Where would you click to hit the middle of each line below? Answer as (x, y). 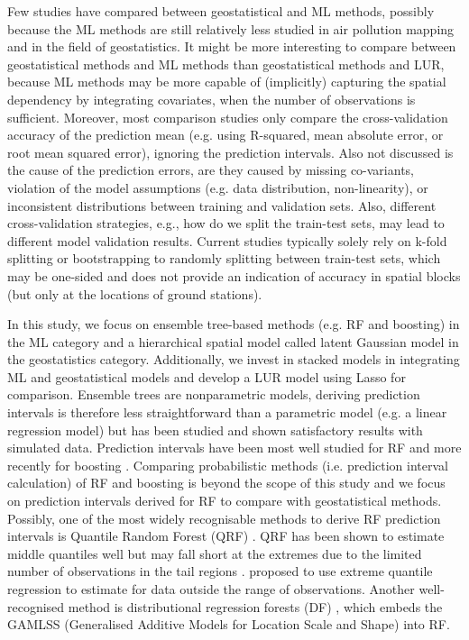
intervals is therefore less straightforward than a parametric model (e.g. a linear (227, 412)
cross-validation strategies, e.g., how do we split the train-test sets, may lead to (226, 223)
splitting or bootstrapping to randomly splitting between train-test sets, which (224, 258)
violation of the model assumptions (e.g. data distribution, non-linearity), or (218, 187)
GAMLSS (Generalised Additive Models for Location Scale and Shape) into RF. (229, 624)
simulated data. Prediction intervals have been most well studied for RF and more (234, 448)
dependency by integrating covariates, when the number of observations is (212, 99)
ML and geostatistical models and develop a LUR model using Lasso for (207, 376)
